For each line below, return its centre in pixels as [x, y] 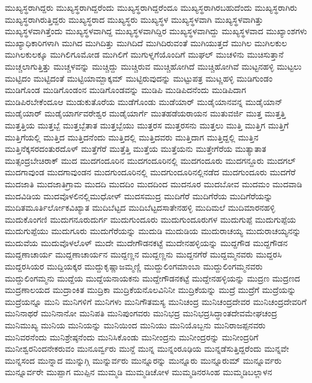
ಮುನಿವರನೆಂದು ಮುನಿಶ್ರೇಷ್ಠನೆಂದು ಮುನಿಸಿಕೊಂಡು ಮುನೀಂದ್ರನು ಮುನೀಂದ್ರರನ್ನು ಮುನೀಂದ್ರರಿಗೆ [132, 336]
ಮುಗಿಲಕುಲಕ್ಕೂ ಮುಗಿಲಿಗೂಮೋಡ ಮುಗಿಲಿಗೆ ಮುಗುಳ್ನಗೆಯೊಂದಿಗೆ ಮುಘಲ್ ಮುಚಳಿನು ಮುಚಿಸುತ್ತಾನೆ [144, 54]
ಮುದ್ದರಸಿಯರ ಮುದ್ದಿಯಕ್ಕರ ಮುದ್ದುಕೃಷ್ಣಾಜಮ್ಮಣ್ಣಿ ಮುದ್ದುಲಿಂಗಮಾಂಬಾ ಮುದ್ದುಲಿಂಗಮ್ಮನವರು [134, 266]
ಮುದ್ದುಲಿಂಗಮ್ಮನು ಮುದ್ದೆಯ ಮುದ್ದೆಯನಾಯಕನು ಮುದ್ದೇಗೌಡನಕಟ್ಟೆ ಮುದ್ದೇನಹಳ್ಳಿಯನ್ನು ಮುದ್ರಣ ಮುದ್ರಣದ [153, 278]
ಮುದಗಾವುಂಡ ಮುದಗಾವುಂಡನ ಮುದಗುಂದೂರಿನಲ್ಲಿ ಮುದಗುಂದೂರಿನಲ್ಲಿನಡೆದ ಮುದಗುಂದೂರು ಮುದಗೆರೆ [150, 172]
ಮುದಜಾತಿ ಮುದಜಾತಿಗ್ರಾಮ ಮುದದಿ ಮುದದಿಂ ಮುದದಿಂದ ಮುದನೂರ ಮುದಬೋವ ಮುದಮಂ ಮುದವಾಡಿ [154, 183]
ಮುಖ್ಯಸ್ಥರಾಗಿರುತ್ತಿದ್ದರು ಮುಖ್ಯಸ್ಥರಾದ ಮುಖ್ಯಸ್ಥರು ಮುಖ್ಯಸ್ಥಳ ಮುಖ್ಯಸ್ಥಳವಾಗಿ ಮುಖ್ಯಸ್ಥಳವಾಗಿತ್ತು [134, 19]
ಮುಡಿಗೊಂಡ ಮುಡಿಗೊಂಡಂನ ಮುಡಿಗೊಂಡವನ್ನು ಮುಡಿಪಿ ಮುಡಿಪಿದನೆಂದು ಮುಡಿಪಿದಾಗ [126, 90]
